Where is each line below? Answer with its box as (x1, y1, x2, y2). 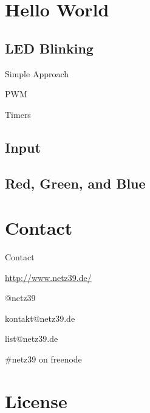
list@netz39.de (5, 332, 58, 345)
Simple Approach (5, 67, 69, 80)
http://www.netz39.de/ (5, 271, 92, 283)
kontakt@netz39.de (5, 311, 75, 324)
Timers (5, 108, 31, 120)
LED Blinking (5, 38, 94, 57)
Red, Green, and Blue (5, 173, 146, 192)
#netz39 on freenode (5, 353, 82, 366)
